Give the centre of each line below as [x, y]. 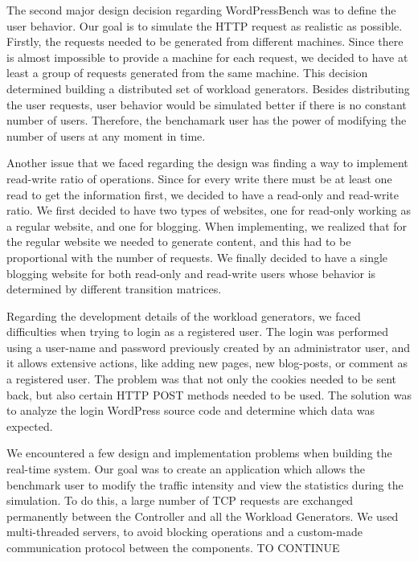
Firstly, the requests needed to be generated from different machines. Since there [205, 41]
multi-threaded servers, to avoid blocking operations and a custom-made [185, 532]
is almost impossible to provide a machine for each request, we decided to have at [207, 57]
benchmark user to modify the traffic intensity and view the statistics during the [205, 484]
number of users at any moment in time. [106, 135]
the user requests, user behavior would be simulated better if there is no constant [207, 104]
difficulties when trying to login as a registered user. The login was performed [198, 332]
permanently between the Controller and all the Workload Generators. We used [203, 516]
